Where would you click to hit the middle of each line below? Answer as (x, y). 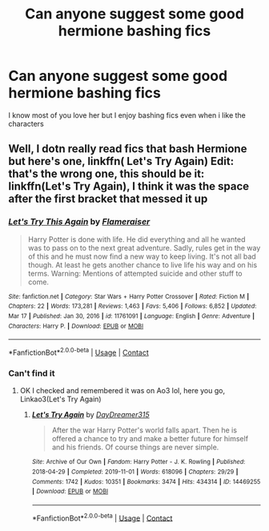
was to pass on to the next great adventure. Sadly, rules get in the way (144, 247)
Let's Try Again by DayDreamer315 (90, 415)
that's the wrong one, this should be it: (106, 174)
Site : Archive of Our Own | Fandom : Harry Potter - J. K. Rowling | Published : (139, 462)
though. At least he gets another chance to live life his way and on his (143, 264)
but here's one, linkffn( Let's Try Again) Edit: (121, 161)
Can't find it (32, 373)
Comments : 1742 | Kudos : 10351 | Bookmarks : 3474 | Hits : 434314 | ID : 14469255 (146, 481)
